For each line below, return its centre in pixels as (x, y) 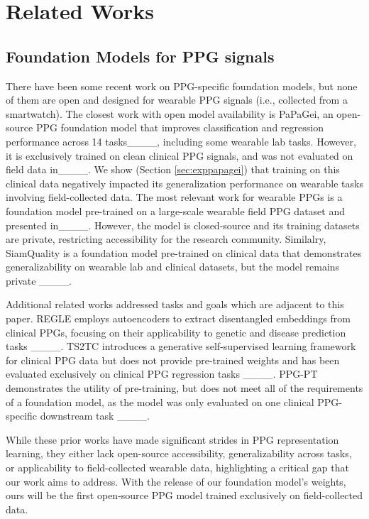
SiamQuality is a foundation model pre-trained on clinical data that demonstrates (184, 252)
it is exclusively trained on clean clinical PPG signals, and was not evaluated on (180, 155)
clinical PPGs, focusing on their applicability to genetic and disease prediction (176, 332)
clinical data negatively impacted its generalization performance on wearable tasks (184, 183)
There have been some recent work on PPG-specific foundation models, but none (182, 86)
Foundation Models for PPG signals (140, 56)
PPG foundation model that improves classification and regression (180, 127)
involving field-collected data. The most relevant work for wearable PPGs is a (174, 197)
